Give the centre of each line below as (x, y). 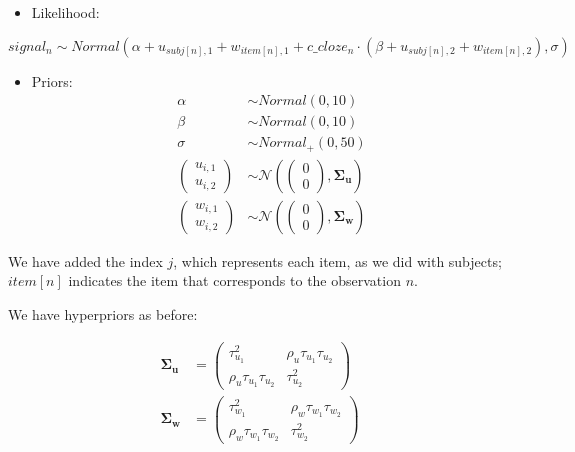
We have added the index (85, 260)
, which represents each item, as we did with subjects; (337, 260)
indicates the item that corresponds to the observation (234, 280)
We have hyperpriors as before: (103, 313)
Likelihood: (65, 12)
